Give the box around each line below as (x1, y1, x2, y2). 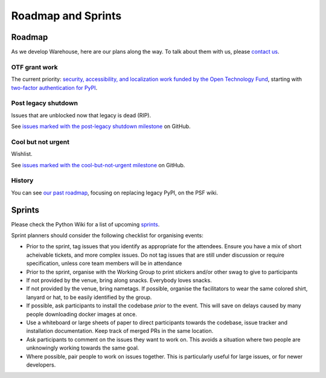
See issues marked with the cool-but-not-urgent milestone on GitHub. (11, 161, 185, 168)
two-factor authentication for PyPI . (11, 84, 98, 91)
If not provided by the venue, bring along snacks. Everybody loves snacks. (26, 277, 213, 284)
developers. (26, 361, 56, 368)
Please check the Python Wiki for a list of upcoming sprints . (11, 220, 160, 228)
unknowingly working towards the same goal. (26, 344, 139, 351)
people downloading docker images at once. (26, 310, 137, 318)
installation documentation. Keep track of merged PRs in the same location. (26, 327, 214, 335)
